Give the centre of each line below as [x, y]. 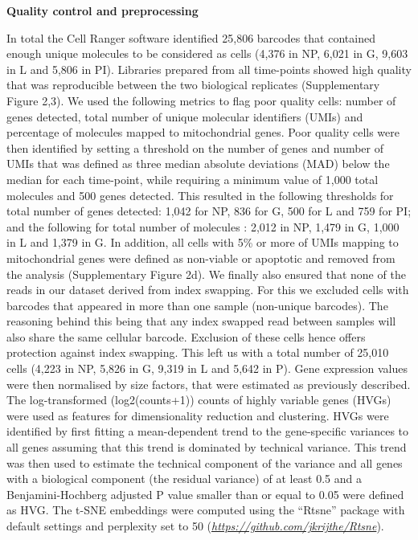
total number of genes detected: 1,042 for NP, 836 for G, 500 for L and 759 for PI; [209, 211]
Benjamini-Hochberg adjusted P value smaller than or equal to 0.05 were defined [205, 494]
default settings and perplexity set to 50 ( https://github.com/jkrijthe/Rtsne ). [195, 526]
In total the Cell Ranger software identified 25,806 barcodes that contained [191, 37]
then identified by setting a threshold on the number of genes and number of [195, 147]
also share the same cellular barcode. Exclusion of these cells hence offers [186, 336]
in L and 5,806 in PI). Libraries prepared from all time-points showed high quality [209, 69]
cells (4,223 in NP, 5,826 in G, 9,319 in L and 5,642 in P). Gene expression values [207, 368]
